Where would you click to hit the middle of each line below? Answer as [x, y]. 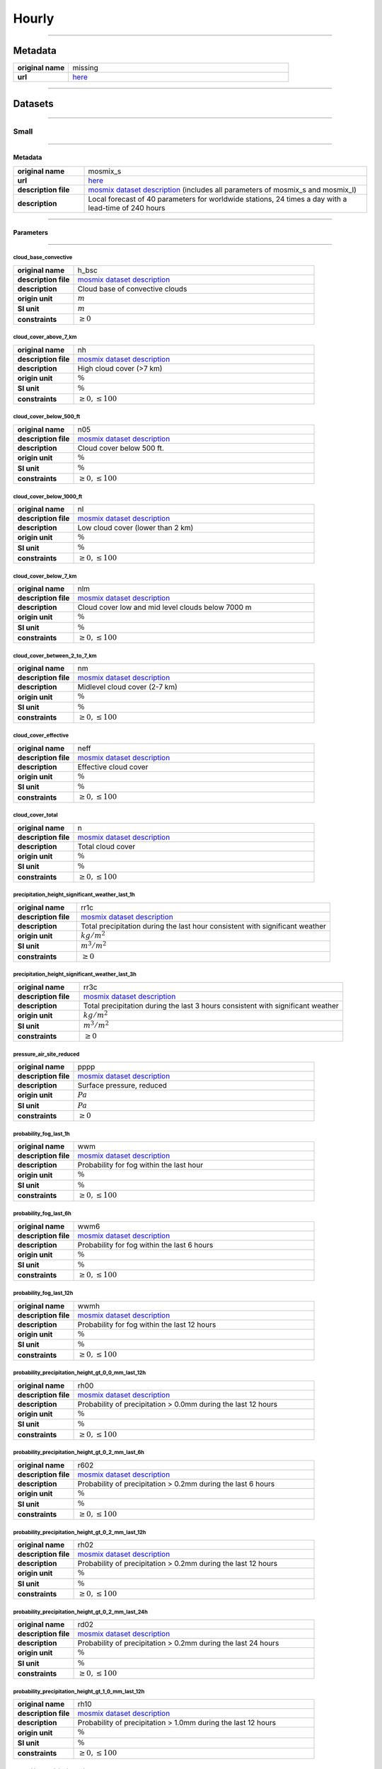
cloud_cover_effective [41, 735]
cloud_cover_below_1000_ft [48, 496]
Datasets [33, 104]
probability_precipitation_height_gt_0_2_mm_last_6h [79, 1453]
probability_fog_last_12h [43, 1293]
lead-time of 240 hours [127, 207]
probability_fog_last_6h [42, 1214]
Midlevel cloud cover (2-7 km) [128, 687]
